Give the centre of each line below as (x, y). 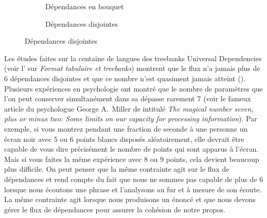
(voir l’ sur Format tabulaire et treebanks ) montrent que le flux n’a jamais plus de (132, 68)
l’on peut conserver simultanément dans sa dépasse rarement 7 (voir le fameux (128, 98)
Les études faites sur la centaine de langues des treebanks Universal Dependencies (133, 58)
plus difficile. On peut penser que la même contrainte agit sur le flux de (117, 169)
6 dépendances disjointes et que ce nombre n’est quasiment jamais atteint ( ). (125, 78)
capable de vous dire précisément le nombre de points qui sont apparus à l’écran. (131, 149)
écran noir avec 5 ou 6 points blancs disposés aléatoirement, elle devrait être (124, 139)
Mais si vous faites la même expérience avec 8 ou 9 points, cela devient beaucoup (132, 159)
